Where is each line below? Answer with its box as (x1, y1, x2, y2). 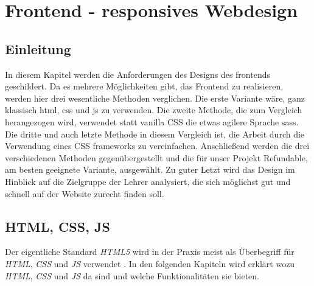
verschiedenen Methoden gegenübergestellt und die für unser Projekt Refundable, (5, 151, 308, 164)
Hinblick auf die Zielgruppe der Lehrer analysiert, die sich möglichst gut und (5, 175, 291, 187)
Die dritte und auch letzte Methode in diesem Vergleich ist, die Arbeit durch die (5, 127, 305, 140)
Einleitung (5, 39, 71, 58)
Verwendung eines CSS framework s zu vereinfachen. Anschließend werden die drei (5, 139, 310, 152)
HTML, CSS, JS (5, 217, 110, 235)
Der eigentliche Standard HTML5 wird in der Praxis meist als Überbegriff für (5, 245, 295, 258)
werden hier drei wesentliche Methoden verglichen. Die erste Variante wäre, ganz (5, 91, 305, 104)
